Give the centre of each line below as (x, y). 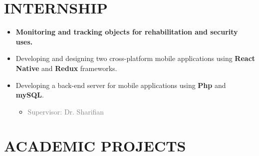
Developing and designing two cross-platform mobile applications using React (135, 58)
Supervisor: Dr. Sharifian (66, 111)
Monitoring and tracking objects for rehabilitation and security (127, 32)
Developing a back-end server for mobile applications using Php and (121, 85)
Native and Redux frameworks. (66, 68)
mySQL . (30, 95)
